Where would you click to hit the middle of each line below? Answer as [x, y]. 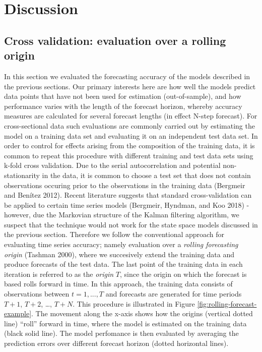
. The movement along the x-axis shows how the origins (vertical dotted [142, 313]
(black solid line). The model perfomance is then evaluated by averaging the [121, 333]
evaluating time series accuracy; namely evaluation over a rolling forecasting [121, 244]
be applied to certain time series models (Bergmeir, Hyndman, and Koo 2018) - [127, 204]
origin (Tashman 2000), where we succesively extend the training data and [119, 254]
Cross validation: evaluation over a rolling [115, 40]
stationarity [22, 175]
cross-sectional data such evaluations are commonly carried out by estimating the [129, 125]
